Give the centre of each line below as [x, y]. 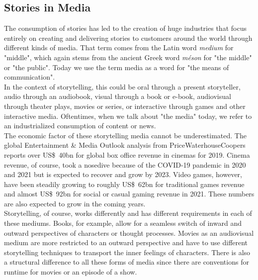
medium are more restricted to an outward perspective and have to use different [126, 242]
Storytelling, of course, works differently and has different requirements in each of [128, 213]
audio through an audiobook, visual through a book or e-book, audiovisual [118, 96]
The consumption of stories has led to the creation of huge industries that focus [125, 28]
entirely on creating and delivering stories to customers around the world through [128, 38]
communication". [30, 77]
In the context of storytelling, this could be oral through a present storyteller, [122, 86]
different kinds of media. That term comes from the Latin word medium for [119, 47]
